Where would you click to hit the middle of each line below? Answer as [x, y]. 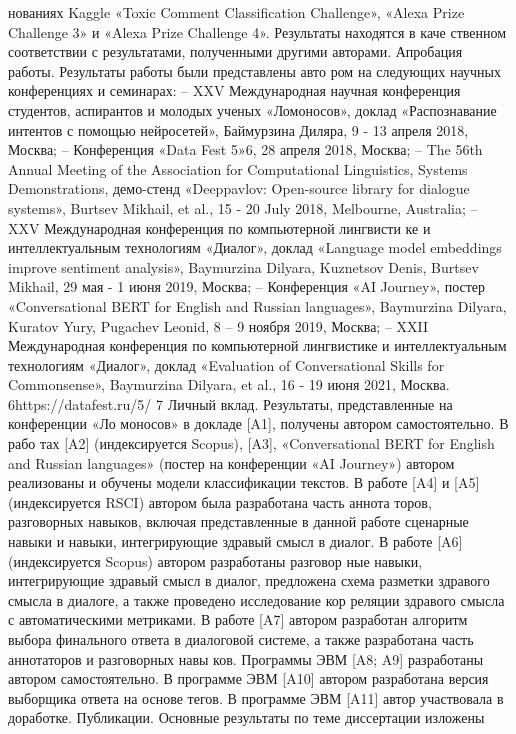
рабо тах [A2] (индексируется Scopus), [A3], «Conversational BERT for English [251, 443]
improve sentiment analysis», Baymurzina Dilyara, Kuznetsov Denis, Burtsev [243, 266]
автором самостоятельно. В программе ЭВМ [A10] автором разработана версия [248, 678]
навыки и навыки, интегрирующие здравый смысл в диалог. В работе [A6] [235, 541]
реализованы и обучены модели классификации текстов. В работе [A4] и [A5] [244, 482]
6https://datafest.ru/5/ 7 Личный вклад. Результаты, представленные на [230, 403]
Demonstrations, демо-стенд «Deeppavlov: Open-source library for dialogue [239, 188]
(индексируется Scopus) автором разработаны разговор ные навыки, [215, 560]
